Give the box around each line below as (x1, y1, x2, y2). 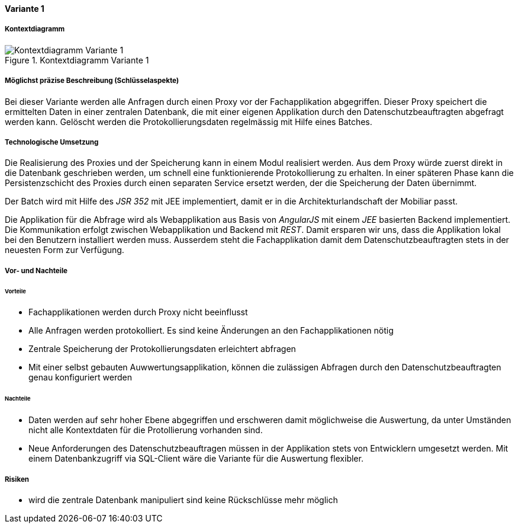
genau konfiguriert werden (28, 372, 132, 383)
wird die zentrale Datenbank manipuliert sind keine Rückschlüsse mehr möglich (28, 494, 338, 505)
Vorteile (5, 287, 26, 295)
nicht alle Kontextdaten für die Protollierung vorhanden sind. (28, 425, 263, 436)
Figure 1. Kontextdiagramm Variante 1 (5, 55, 149, 65)
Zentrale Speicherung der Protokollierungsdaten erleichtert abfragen (28, 344, 296, 354)
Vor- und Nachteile (5, 266, 67, 275)
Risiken (5, 475, 30, 484)
